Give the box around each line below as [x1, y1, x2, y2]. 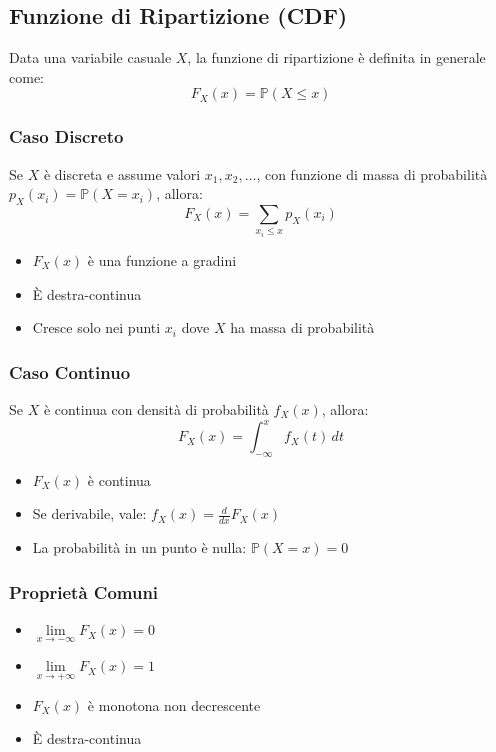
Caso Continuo [9, 359, 131, 384]
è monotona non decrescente [87, 694, 261, 715]
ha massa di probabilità [230, 317, 375, 338]
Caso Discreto [9, 124, 124, 149]
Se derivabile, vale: [32, 503, 147, 524]
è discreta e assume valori [43, 163, 201, 184]
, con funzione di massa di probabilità [256, 163, 488, 184]
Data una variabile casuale [9, 47, 172, 68]
